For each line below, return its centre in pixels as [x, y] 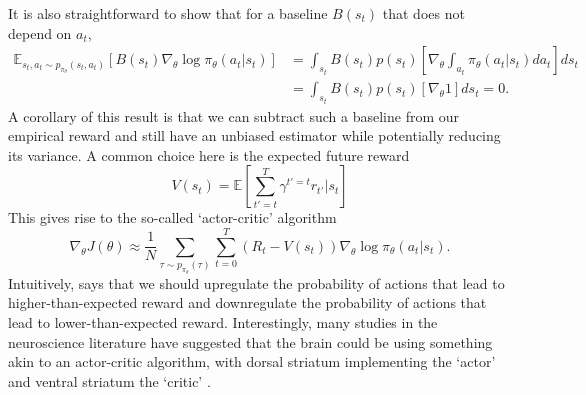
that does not [423, 13]
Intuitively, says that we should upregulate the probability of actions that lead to [256, 282]
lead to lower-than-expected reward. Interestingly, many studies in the [223, 321]
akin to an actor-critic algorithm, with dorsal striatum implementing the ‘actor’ [252, 361]
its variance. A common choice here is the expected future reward [209, 154]
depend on [40, 32]
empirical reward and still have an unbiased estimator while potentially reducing [254, 135]
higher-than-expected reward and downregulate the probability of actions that [247, 302]
